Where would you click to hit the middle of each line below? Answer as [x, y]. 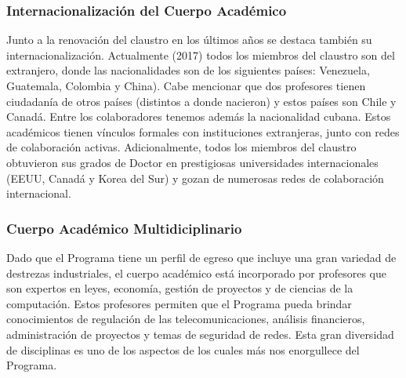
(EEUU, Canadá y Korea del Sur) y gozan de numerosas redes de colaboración [195, 178]
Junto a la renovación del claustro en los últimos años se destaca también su [189, 40]
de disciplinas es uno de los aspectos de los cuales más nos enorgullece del [183, 349]
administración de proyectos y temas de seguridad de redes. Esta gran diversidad [200, 334]
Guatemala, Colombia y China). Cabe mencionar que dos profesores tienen [186, 85]
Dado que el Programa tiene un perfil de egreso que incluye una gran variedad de [201, 257]
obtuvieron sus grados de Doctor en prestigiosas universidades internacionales [192, 162]
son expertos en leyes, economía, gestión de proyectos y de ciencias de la [180, 288]
